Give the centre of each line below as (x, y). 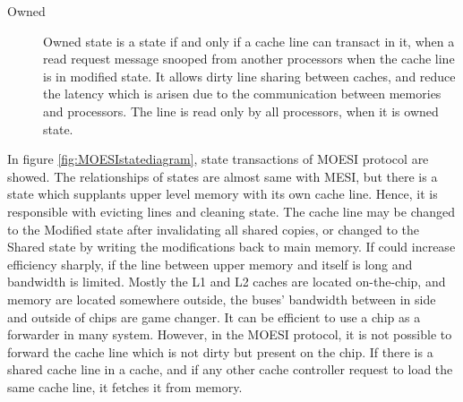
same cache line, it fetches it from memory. (125, 386)
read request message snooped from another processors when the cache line (249, 59)
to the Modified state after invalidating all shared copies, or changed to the (214, 229)
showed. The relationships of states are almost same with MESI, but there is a (223, 176)
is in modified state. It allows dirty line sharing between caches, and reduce (249, 76)
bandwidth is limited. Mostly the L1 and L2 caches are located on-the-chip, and (227, 282)
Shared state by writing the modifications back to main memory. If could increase (231, 247)
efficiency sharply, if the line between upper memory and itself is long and (210, 264)
